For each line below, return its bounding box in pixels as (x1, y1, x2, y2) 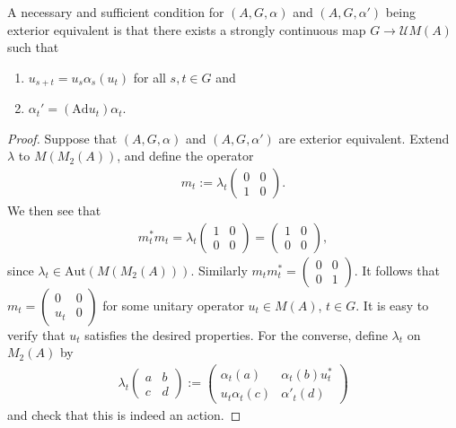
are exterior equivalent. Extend (278, 128, 450, 147)
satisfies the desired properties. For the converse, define (84, 325, 388, 344)
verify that (7, 325, 66, 344)
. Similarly (190, 260, 248, 279)
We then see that (7, 201, 101, 220)
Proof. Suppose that (7, 128, 118, 147)
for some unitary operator (102, 295, 244, 314)
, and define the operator (117, 146, 254, 165)
